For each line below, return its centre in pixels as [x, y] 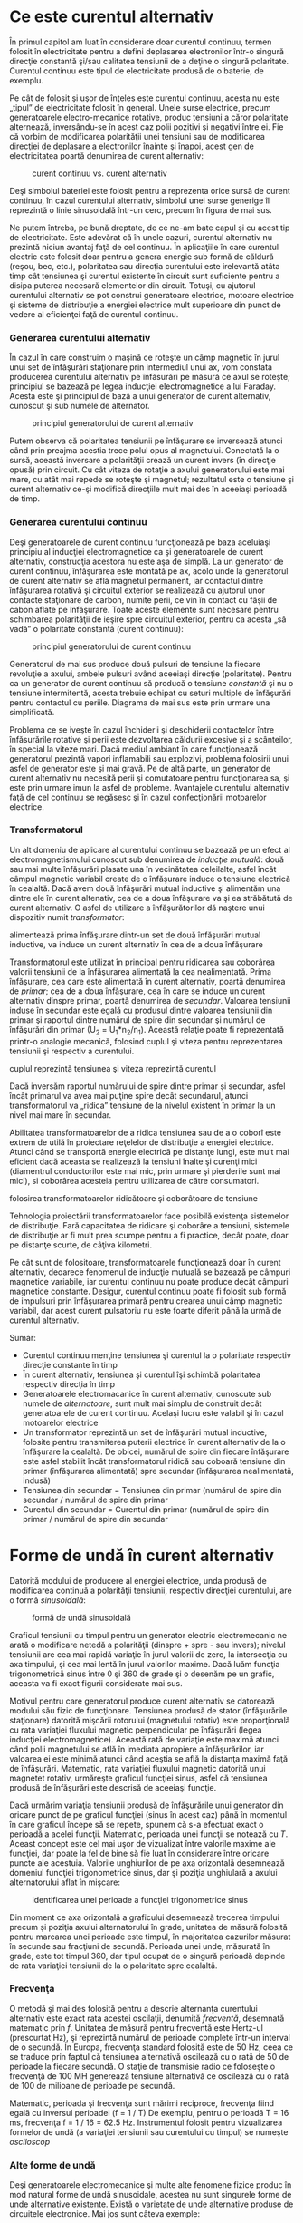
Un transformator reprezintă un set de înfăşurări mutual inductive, [145, 1432]
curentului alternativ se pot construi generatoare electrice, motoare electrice [151, 295]
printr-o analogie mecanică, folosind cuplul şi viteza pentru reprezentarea [146, 1041]
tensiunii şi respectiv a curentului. [72, 1051]
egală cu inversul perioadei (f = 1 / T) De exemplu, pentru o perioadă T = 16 [149, 2112]
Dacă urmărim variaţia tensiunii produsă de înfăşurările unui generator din [147, 1805]
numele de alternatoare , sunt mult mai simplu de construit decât [142, 1403]
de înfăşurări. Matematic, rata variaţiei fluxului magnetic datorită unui [137, 1768]
